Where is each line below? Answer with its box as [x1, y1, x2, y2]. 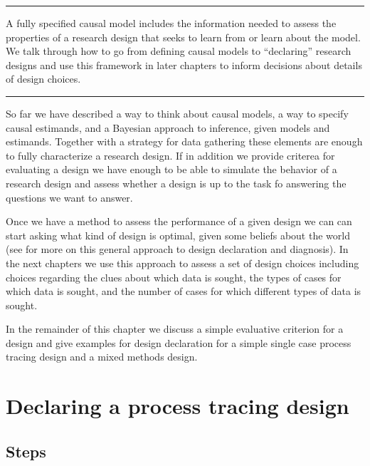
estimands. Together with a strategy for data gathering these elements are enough [6, 134, 363, 149]
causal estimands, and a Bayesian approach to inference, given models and [6, 120, 330, 135]
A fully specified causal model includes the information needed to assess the [6, 16, 337, 30]
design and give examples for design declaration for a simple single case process [6, 335, 351, 350]
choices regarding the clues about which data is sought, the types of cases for [6, 269, 342, 284]
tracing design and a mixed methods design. [6, 349, 198, 364]
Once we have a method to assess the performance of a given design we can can [6, 214, 352, 229]
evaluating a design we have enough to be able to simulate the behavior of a [6, 162, 337, 177]
